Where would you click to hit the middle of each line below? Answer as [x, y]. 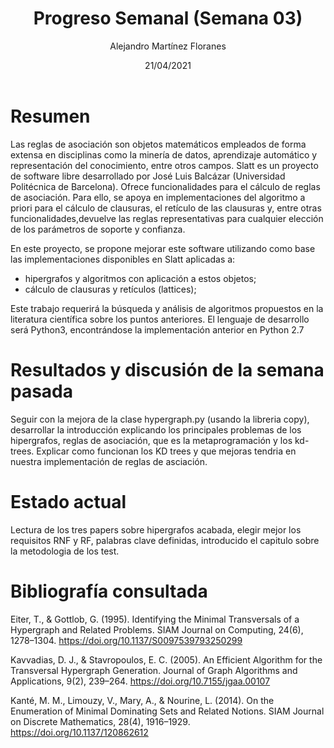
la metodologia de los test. [65, 551]
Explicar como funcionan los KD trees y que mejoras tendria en [166, 451]
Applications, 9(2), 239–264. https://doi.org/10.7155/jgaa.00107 [140, 681]
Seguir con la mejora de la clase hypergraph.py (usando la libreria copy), [160, 419]
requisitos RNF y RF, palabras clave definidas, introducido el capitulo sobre [165, 540]
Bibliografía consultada [109, 591]
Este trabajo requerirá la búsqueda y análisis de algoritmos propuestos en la [167, 308]
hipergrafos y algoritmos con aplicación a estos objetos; [140, 278]
